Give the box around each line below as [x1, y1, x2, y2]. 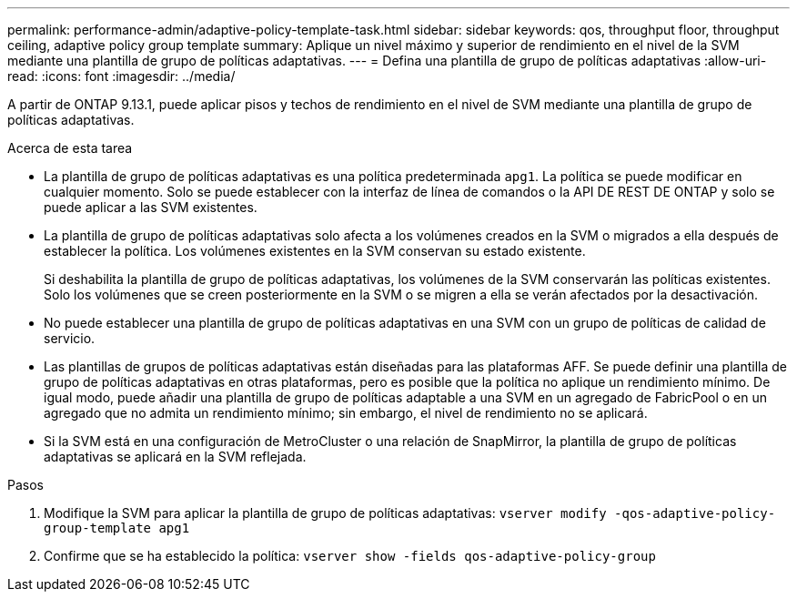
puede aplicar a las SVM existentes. [44, 199, 257, 215]
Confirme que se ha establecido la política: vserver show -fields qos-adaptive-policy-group [44, 548, 656, 563]
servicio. [44, 330, 96, 346]
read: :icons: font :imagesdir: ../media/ [7, 68, 236, 84]
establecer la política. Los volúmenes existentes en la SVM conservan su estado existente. [44, 243, 586, 259]
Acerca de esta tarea [7, 140, 133, 156]
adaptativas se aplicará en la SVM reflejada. [44, 449, 307, 464]
